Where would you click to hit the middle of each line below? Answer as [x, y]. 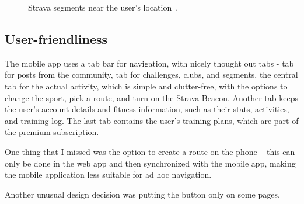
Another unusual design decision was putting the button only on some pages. [142, 194]
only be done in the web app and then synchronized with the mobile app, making [150, 163]
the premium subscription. [52, 132]
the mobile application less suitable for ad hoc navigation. [108, 174]
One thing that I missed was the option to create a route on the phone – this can [150, 151]
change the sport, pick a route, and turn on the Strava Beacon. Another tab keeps [151, 97]
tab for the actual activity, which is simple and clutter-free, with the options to [146, 86]
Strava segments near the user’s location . [103, 7]
